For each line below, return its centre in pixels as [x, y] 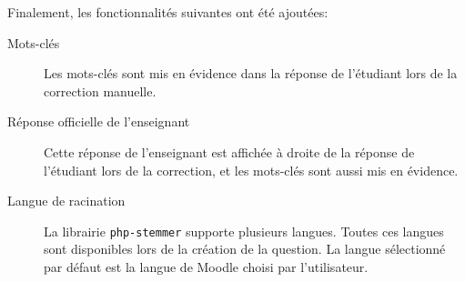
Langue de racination [66, 201]
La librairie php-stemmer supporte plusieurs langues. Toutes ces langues [244, 231]
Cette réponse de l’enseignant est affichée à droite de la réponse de [229, 151]
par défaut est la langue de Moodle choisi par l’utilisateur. [206, 267]
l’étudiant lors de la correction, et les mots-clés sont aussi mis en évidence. [251, 170]
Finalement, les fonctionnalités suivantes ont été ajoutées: [168, 12]
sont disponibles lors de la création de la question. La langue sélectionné [245, 249]
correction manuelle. [100, 91]
